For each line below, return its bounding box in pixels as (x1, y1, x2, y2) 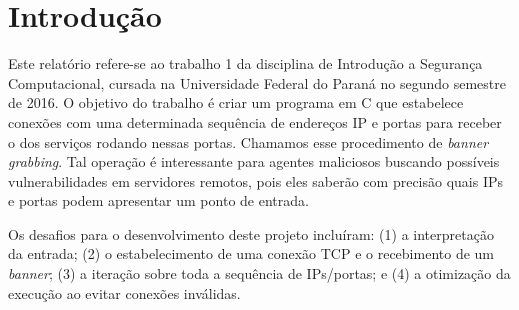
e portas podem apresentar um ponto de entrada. (8, 190, 309, 211)
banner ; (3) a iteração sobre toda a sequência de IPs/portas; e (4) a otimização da (8, 263, 511, 284)
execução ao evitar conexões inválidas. (8, 282, 241, 303)
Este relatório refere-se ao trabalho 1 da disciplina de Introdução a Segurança (8, 53, 483, 74)
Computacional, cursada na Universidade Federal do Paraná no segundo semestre (8, 72, 506, 93)
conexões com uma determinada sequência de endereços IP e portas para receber (8, 111, 502, 132)
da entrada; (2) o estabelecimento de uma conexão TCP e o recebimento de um (8, 243, 494, 264)
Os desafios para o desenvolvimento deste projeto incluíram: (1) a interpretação (8, 223, 494, 244)
